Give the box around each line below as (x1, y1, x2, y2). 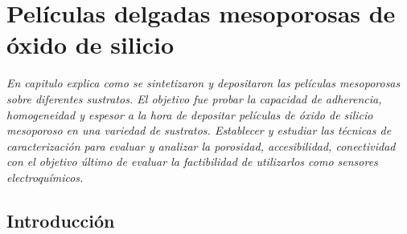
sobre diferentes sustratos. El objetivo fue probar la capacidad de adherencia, (6, 90, 382, 107)
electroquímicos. (6, 168, 84, 185)
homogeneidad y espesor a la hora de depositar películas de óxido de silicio (6, 106, 373, 123)
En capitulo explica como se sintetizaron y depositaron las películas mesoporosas (6, 75, 401, 91)
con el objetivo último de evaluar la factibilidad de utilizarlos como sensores (6, 153, 378, 170)
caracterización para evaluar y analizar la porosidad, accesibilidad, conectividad (6, 137, 396, 154)
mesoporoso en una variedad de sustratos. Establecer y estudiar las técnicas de (6, 122, 392, 139)
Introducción (6, 208, 115, 232)
